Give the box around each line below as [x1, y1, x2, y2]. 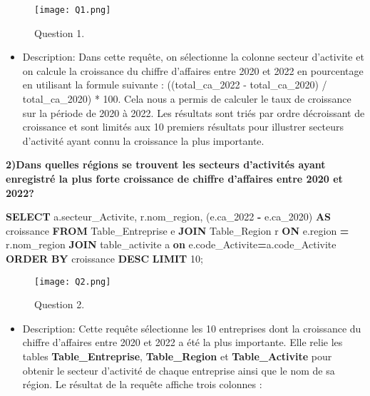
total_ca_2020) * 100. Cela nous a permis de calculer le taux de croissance [22, 91, 351, 106]
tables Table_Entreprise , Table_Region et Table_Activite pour [22, 349, 332, 363]
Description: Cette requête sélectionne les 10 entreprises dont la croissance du [22, 320, 361, 335]
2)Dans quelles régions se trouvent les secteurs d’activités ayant [6, 157, 326, 172]
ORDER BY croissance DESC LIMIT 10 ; [6, 250, 203, 265]
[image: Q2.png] [34, 276, 111, 287]
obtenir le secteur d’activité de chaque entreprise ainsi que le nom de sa [22, 362, 335, 377]
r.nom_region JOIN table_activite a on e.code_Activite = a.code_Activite [6, 237, 336, 252]
